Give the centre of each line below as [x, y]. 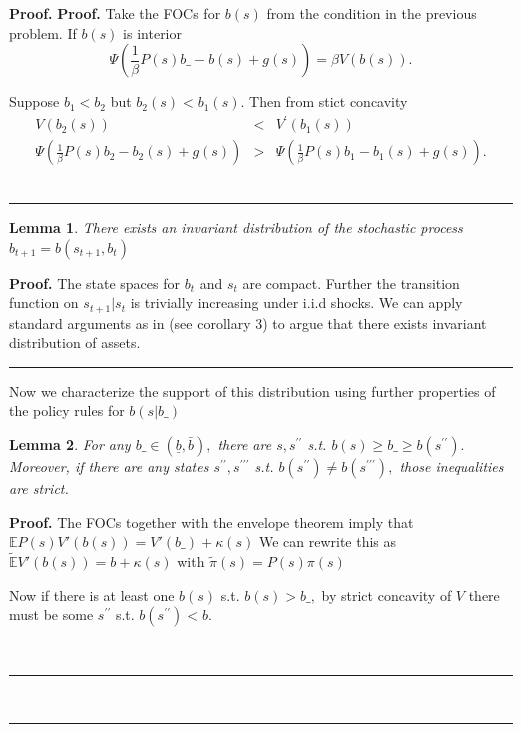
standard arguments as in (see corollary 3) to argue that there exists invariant [248, 322]
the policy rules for [67, 410]
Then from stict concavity [328, 101]
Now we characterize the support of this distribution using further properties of [252, 390]
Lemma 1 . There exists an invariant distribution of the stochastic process [236, 226]
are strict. [39, 487]
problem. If [43, 32]
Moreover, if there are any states [109, 465]
